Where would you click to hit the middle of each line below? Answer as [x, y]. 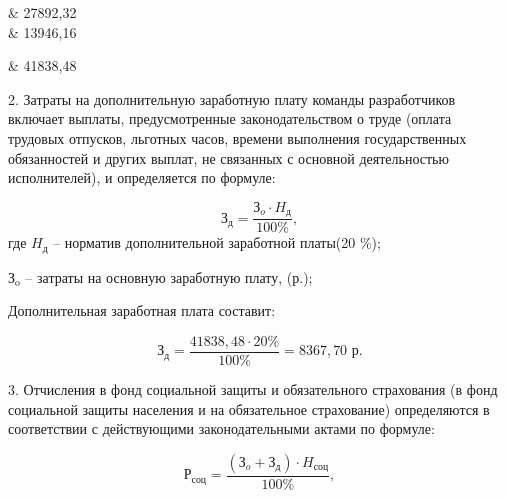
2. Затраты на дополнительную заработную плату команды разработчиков [232, 98]
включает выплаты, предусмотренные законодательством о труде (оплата [230, 118]
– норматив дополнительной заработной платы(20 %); [217, 242]
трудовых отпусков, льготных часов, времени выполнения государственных [237, 137]
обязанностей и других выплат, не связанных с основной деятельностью [228, 157]
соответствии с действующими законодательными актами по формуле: [221, 428]
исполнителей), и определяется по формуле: [142, 177]
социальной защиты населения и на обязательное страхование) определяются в [249, 408]
